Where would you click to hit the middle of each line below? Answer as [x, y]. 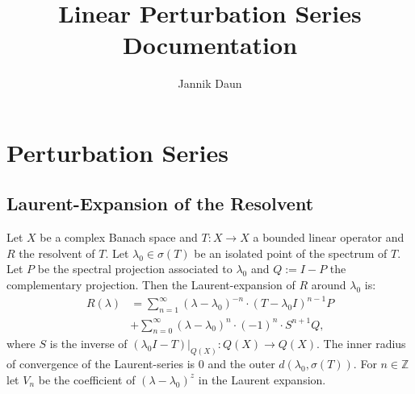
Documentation [210, 45]
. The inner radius [361, 344]
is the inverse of [88, 344]
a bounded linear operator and [329, 237]
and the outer [241, 364]
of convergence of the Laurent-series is [101, 364]
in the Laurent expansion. [262, 379]
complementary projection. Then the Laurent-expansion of [151, 285]
